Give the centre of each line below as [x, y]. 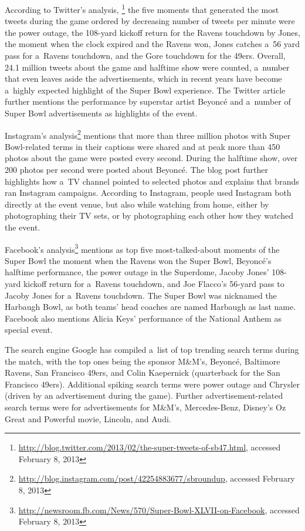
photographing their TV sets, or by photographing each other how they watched [149, 216]
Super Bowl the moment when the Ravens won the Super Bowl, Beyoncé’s [138, 260]
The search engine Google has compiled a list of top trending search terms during [152, 349]
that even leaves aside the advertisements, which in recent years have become [143, 79]
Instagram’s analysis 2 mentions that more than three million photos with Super [148, 134]
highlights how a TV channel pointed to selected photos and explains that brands [152, 181]
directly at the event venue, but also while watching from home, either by [137, 204]
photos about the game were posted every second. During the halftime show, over [151, 158]
